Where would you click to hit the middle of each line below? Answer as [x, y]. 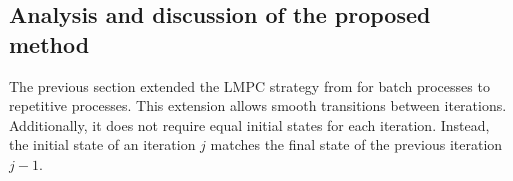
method [49, 43]
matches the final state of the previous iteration [356, 144]
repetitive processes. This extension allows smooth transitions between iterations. [258, 105]
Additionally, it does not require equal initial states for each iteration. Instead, [249, 124]
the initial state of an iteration [102, 144]
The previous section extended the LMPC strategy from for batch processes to [249, 85]
